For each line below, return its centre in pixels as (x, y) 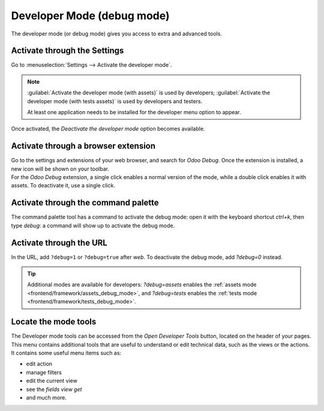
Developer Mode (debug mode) (91, 16)
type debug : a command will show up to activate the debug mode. (93, 225)
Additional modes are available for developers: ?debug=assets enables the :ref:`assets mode (142, 285)
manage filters (44, 372)
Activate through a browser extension (83, 146)
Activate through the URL (59, 242)
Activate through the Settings (67, 51)
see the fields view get (54, 389)
